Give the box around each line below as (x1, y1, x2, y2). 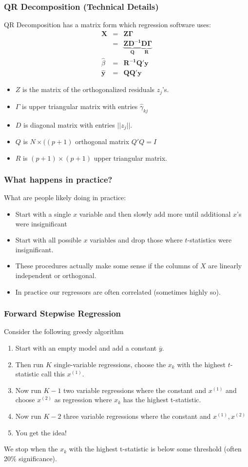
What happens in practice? (4, 173, 113, 186)
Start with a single (15, 209, 71, 219)
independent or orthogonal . (15, 270, 96, 280)
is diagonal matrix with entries (23, 119, 115, 130)
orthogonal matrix (75, 136, 130, 147)
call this (41, 369, 65, 379)
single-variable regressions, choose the (54, 359, 166, 369)
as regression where (54, 394, 112, 405)
